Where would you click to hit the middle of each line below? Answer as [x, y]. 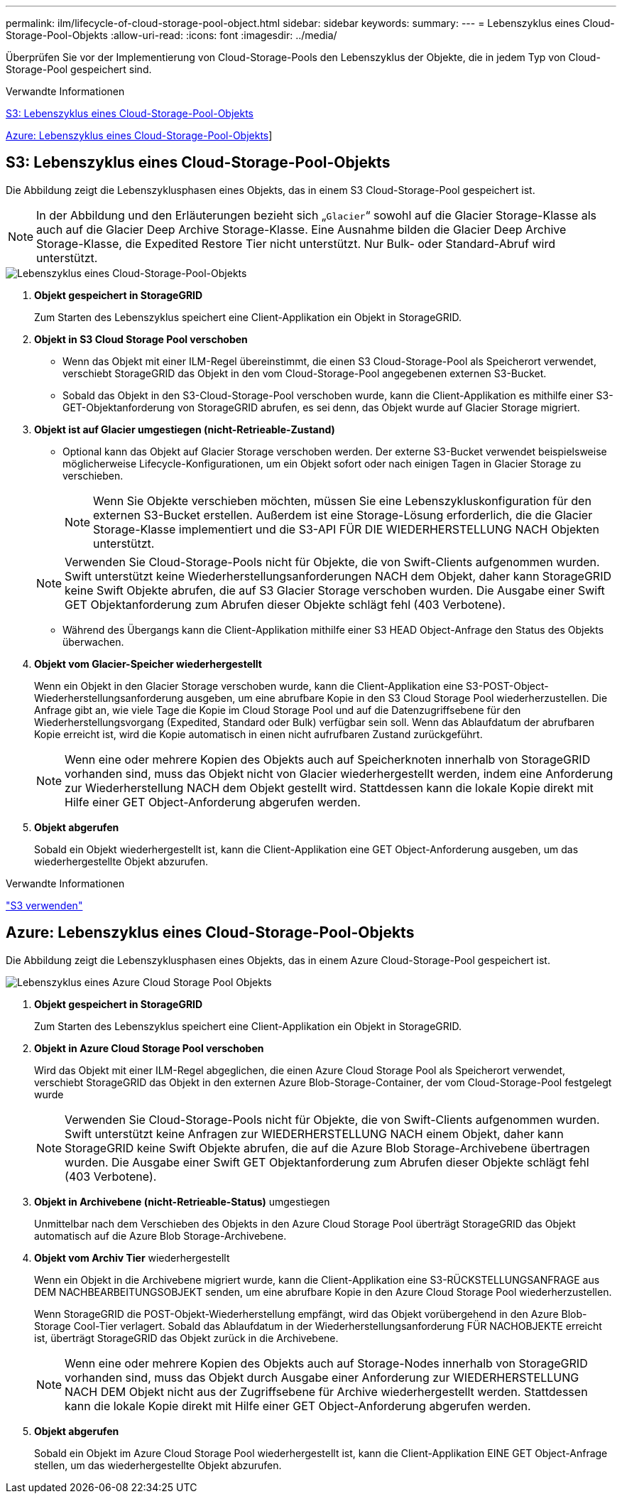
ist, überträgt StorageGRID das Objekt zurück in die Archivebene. [186, 1338]
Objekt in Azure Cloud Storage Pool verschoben [149, 1048]
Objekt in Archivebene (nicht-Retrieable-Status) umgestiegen [182, 1201]
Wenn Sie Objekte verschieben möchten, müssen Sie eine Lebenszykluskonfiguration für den [342, 500]
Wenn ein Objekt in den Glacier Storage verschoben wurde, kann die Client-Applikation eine [249, 686]
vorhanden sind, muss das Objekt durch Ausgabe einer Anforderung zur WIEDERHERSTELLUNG [322, 1377]
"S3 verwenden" [44, 905]
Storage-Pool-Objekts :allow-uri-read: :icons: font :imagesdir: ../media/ [171, 35]
